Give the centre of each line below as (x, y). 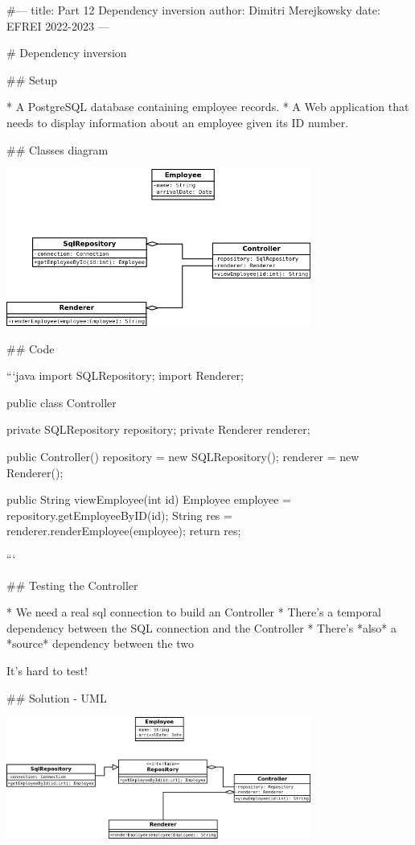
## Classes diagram (58, 149)
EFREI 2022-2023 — (58, 25)
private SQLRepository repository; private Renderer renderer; (158, 429)
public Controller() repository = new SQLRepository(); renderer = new (183, 457)
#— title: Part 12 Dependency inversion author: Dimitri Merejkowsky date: (193, 10)
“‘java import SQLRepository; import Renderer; (125, 375)
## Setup (32, 79)
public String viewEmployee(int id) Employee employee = (149, 499)
